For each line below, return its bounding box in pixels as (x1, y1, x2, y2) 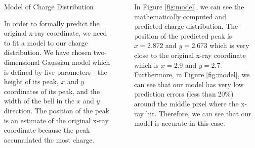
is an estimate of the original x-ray (4, 115, 109, 125)
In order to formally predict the (4, 18, 100, 28)
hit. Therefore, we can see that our (146, 108, 252, 118)
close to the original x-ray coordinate (134, 49, 246, 60)
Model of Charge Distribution (4, 1, 94, 11)
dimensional (4, 56, 40, 67)
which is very (209, 40, 250, 50)
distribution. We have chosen (4, 47, 91, 57)
